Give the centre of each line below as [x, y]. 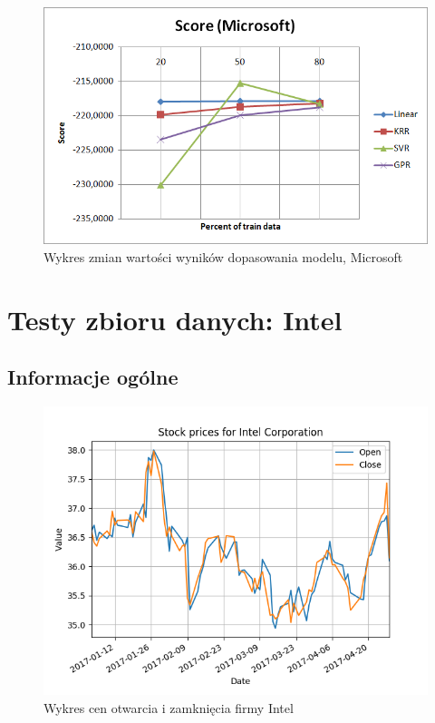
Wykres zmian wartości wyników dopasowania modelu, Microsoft [223, 257]
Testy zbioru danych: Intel [175, 319]
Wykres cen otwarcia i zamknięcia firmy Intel [169, 707]
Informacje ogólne [93, 377]
